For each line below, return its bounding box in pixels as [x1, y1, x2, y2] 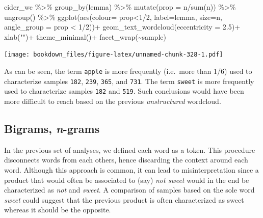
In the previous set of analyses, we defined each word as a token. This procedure [4, 144, 255, 155]
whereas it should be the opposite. [4, 204, 111, 215]
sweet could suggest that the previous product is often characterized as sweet [4, 194, 244, 205]
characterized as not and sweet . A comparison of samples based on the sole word [4, 184, 255, 195]
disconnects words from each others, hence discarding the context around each [4, 154, 248, 165]
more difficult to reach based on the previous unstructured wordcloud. [4, 96, 221, 106]
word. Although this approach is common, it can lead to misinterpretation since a [4, 164, 259, 175]
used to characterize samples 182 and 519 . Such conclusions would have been [4, 86, 244, 96]
